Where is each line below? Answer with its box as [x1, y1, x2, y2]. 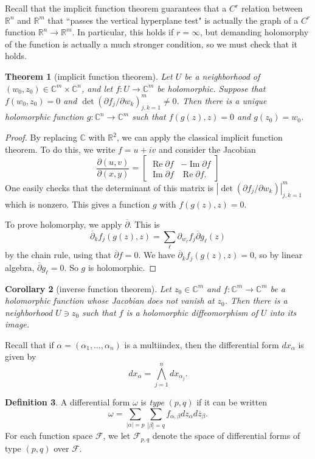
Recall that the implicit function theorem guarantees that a [5, 2, 227, 14]
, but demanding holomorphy [199, 26, 309, 38]
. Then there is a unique [176, 94, 267, 107]
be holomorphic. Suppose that [157, 82, 266, 94]
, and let [81, 82, 113, 94]
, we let [103, 429, 131, 442]
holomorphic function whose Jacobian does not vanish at [5, 294, 215, 307]
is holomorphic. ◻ [88, 261, 157, 273]
